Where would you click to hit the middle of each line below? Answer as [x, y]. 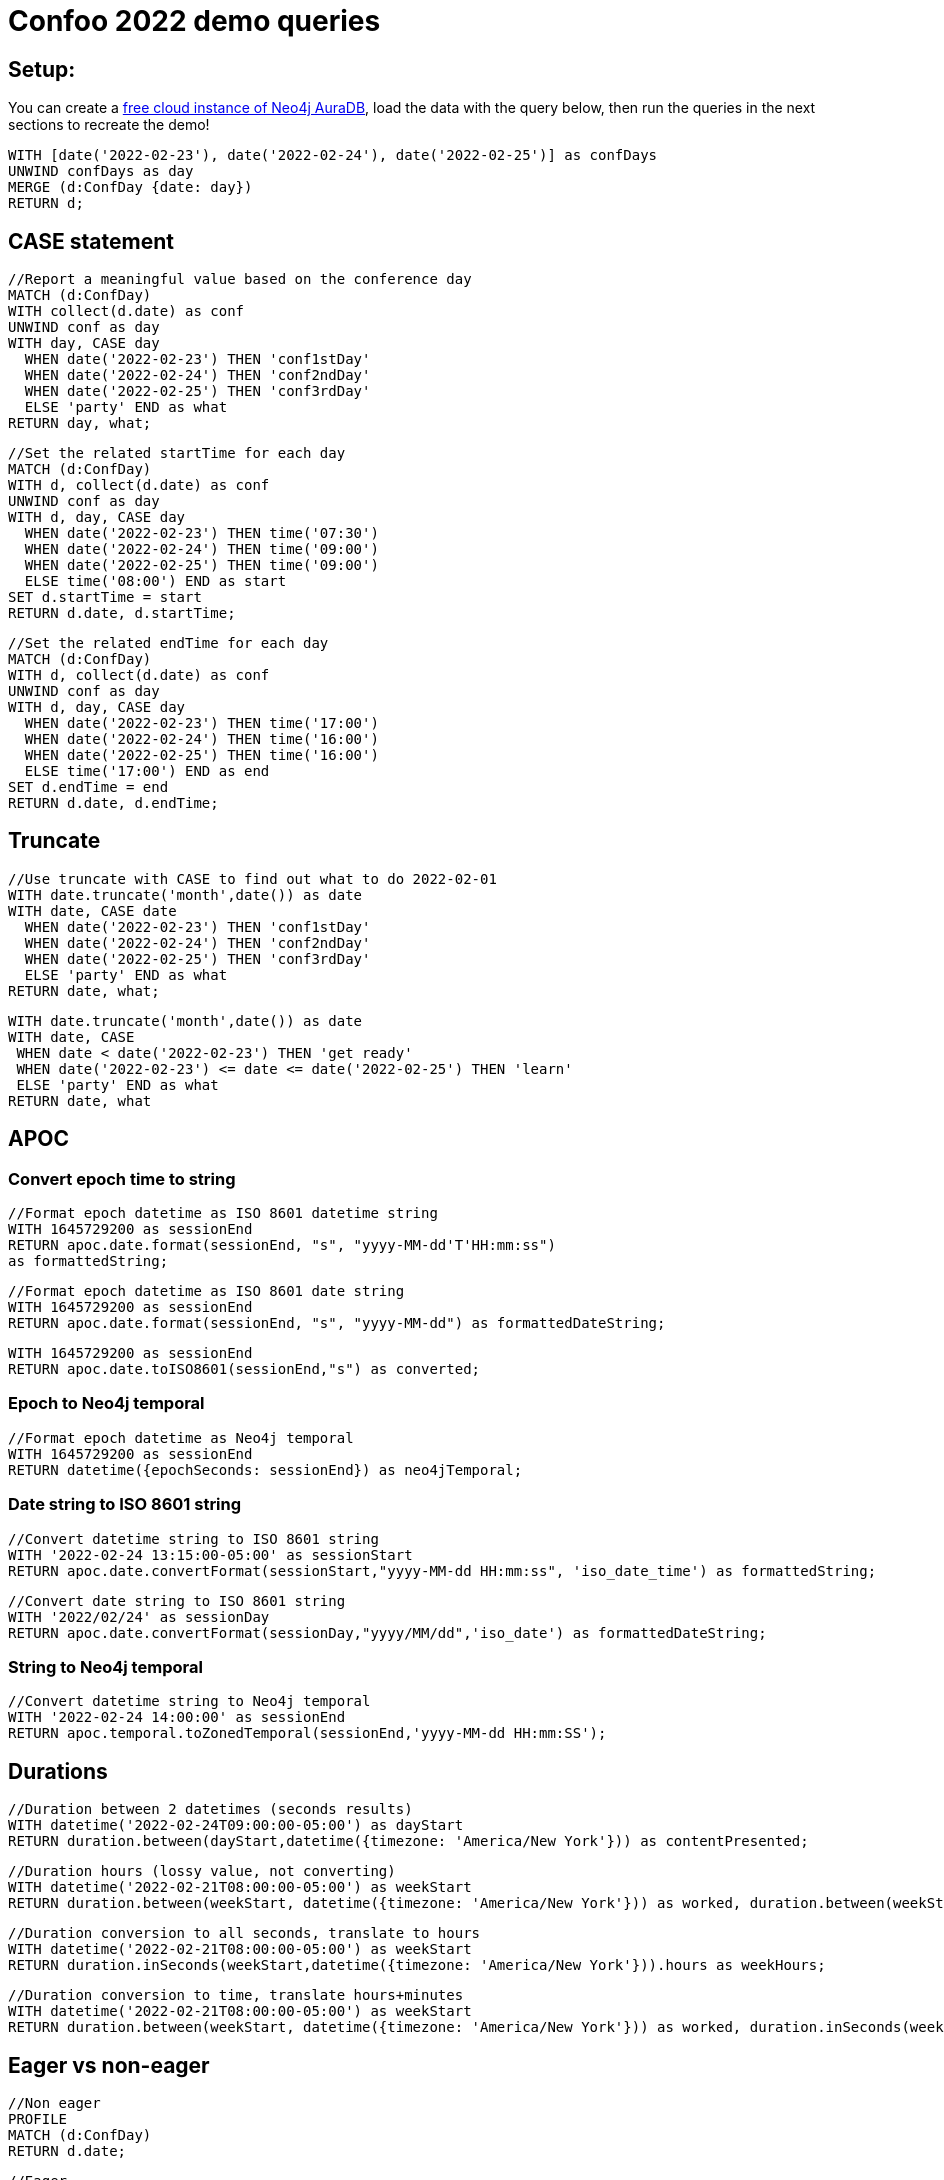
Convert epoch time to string [122, 1178]
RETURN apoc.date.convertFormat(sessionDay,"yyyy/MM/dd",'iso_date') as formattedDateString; [387, 1632]
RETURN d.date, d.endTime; [113, 803]
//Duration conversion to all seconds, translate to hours [244, 1933]
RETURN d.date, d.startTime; [122, 613]
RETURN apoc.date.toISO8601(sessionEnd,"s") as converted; [244, 1369]
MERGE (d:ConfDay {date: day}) [130, 187]
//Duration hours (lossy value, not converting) [202, 1871]
